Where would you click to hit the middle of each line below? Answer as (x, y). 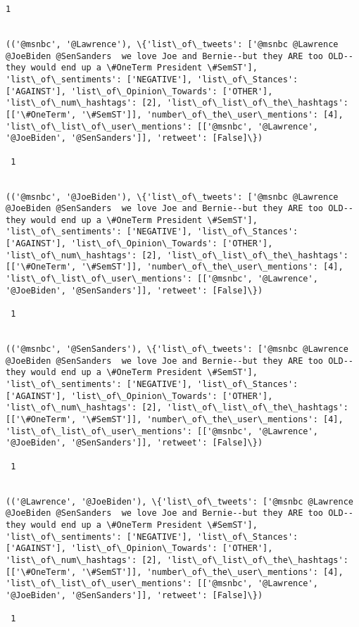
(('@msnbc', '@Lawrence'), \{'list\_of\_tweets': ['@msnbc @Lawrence (172, 44)
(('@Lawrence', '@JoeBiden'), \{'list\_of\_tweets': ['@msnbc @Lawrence (179, 501)
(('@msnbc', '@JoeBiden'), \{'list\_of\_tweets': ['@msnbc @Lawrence (172, 197)
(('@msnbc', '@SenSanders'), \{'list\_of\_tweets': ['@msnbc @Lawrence (177, 349)
